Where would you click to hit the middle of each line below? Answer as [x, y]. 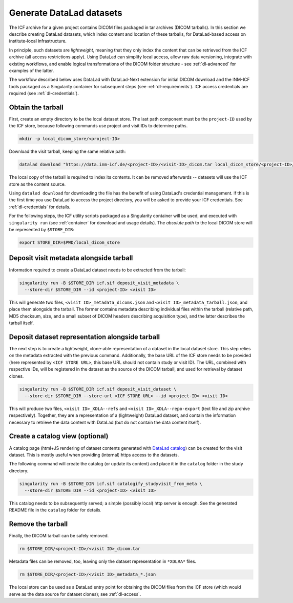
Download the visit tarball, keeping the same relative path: [67, 151]
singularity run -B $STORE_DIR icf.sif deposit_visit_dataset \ [98, 389]
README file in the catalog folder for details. [55, 510]
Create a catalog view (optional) [59, 436]
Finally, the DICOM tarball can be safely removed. [59, 536]
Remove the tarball [38, 524]
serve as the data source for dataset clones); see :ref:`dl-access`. [75, 594]
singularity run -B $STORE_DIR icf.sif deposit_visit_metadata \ [99, 283]
